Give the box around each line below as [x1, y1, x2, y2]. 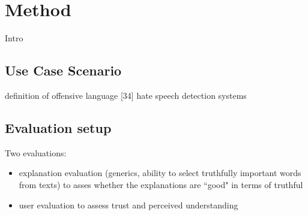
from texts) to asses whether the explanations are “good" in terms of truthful [19, 178, 303, 190]
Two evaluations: [5, 146, 67, 159]
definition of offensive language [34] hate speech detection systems [5, 89, 247, 101]
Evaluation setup [5, 118, 112, 137]
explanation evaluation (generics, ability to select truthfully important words [19, 166, 301, 179]
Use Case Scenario [5, 61, 122, 80]
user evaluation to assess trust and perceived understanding [19, 198, 238, 211]
